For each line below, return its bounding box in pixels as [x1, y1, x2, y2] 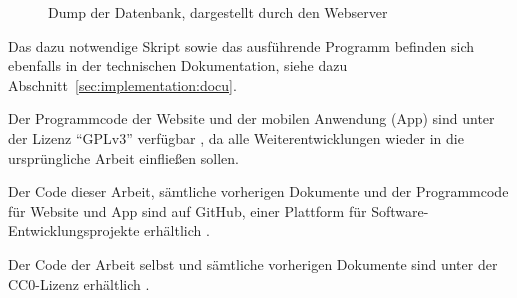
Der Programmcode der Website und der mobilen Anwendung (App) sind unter [8, 108, 495, 129]
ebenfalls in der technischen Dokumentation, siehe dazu [8, 55, 348, 76]
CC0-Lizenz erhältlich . [8, 273, 150, 294]
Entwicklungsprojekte [8, 220, 140, 241]
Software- [371, 200, 429, 221]
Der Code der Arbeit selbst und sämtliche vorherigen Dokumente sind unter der [8, 253, 498, 274]
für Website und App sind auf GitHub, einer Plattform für [8, 200, 367, 221]
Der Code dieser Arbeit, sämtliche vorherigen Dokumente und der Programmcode [8, 181, 509, 202]
